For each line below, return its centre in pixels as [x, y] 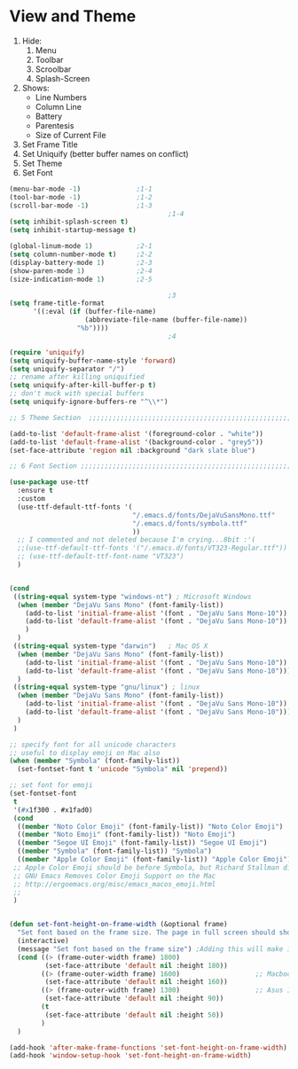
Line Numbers [61, 97]
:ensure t [35, 491]
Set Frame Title [50, 144]
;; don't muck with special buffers [77, 394]
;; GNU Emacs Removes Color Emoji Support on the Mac [114, 876]
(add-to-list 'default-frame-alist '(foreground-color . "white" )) [137, 433]
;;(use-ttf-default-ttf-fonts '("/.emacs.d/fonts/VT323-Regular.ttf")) [153, 548]
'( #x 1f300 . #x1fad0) [53, 810]
